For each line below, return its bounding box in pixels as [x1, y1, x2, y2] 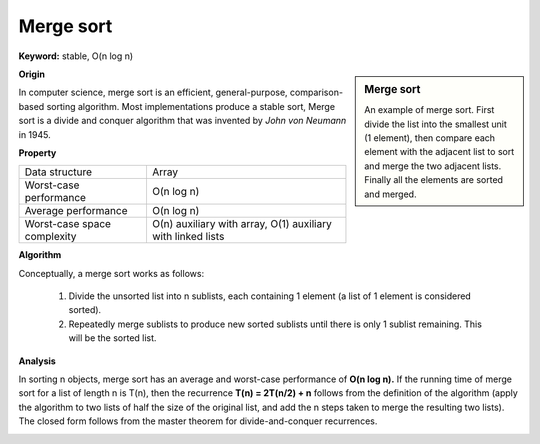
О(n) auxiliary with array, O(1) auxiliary [151, 217, 332, 231]
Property [18, 146, 57, 159]
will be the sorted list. [68, 332, 157, 344]
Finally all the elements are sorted [364, 174, 504, 186]
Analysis [18, 355, 57, 367]
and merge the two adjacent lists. [364, 160, 502, 172]
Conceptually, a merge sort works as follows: [18, 267, 205, 279]
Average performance [24, 204, 128, 218]
